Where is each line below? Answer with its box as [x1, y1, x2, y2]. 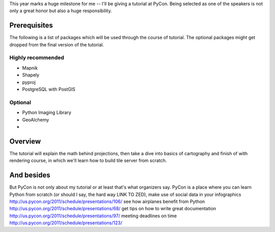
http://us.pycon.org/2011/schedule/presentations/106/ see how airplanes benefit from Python [9, 198, 205, 205]
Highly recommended [9, 54, 65, 61]
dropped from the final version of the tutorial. [9, 41, 104, 48]
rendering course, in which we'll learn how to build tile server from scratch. [9, 158, 167, 164]
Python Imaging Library [22, 109, 71, 115]
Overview [9, 137, 41, 146]
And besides [9, 171, 50, 180]
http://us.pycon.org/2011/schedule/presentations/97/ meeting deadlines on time [9, 213, 177, 219]
